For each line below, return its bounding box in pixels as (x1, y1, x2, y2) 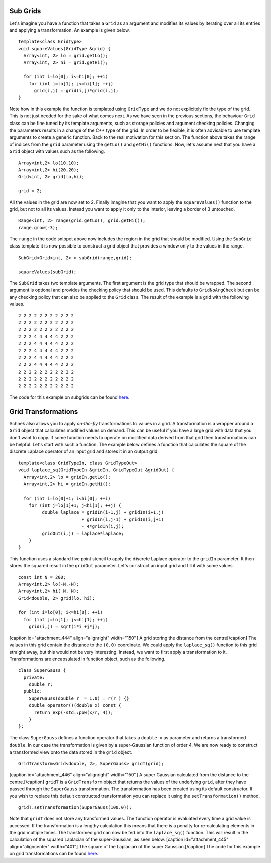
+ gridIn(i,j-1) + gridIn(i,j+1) (81, 516, 164, 522)
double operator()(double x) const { (28, 703, 121, 708)
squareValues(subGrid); (18, 269, 77, 275)
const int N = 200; (18, 574, 66, 580)
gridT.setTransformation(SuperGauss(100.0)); (18, 804, 132, 810)
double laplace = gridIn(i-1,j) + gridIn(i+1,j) (42, 510, 164, 515)
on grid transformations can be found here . (9, 851, 99, 857)
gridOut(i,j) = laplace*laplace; (42, 530, 124, 536)
